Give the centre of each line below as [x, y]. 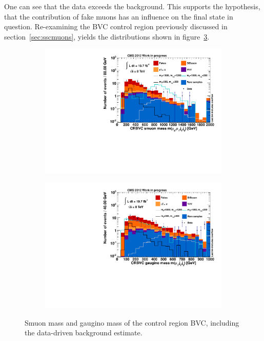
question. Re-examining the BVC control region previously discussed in [116, 26]
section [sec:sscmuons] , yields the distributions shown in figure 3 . [107, 36]
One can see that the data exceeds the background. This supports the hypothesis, [132, 6]
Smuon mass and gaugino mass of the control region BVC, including [132, 322]
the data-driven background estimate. [84, 333]
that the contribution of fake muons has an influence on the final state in [119, 16]
